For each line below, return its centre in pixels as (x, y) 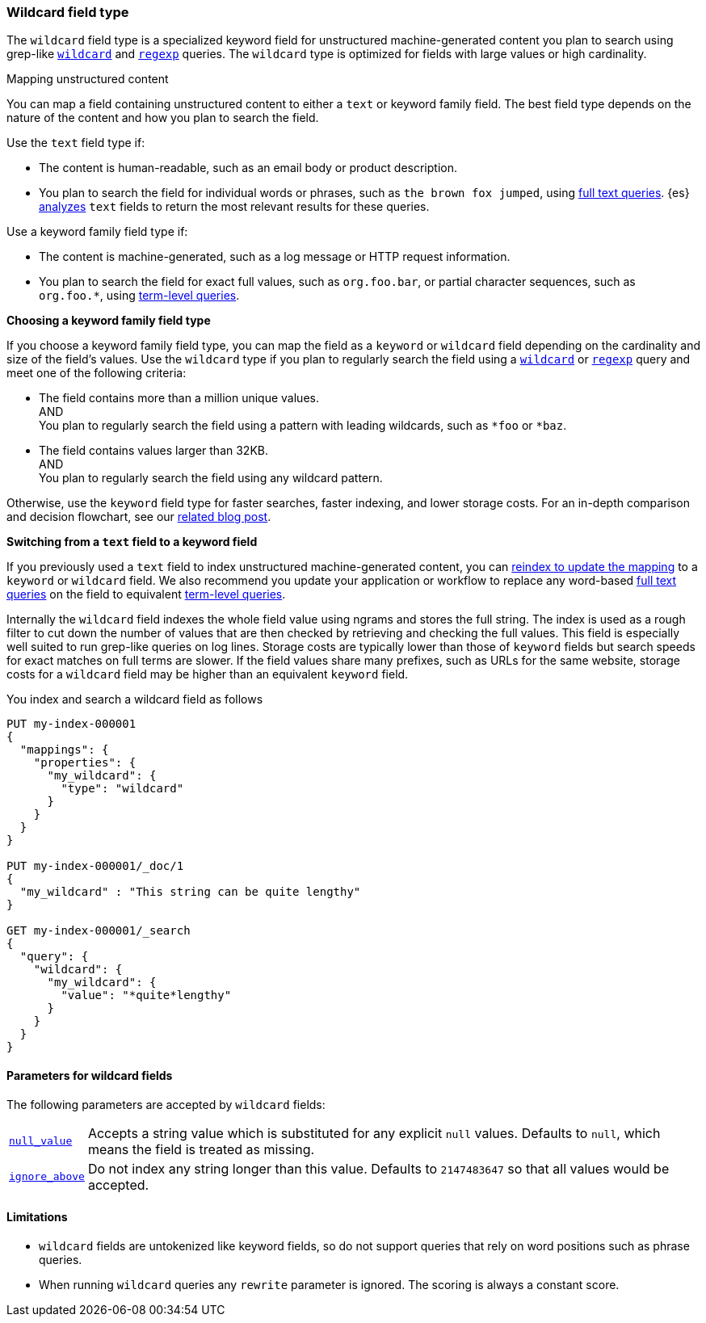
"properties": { (85, 763)
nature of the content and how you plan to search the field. (163, 118)
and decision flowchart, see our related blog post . (139, 517)
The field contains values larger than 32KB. (153, 451)
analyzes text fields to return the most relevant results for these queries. (234, 207)
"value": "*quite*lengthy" (146, 995)
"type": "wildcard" (122, 789)
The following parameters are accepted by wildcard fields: (166, 1104)
